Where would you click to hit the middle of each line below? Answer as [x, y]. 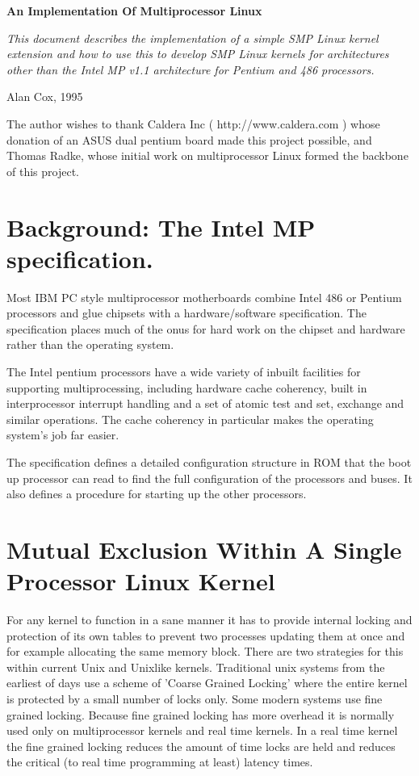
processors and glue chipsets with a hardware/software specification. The [186, 313]
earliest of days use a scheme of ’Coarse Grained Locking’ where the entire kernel [207, 683]
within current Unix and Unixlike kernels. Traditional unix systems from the [196, 667]
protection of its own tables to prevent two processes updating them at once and [206, 635]
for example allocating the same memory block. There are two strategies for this [205, 651]
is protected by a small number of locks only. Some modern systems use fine [195, 699]
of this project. [43, 171]
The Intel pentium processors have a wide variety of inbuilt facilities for [184, 372]
